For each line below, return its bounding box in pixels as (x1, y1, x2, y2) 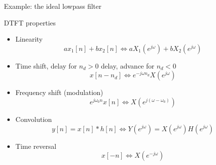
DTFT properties (4, 17, 56, 27)
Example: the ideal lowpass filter (4, 1, 102, 11)
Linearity (15, 34, 43, 44)
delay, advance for (101, 60, 154, 71)
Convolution (15, 114, 52, 124)
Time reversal (15, 141, 57, 151)
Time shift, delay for (15, 60, 77, 71)
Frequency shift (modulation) (15, 87, 104, 97)
